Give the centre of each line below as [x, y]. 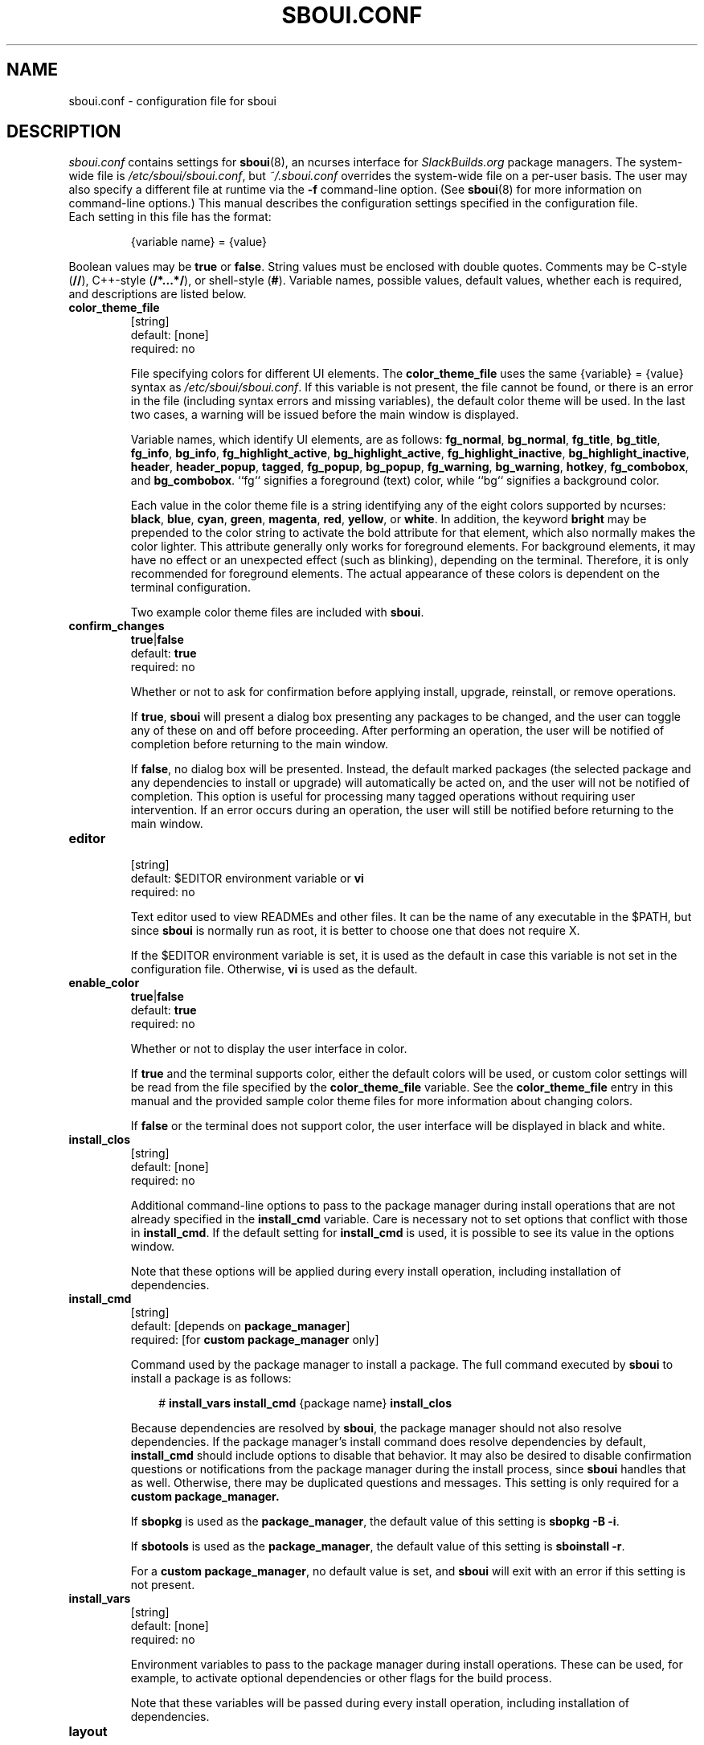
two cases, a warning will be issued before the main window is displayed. [325, 415]
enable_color [104, 983]
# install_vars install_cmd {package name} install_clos [305, 1403]
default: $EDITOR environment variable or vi [247, 879]
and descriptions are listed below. [158, 294]
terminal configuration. [190, 588]
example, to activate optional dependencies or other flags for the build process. [341, 1678]
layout [88, 1732]
